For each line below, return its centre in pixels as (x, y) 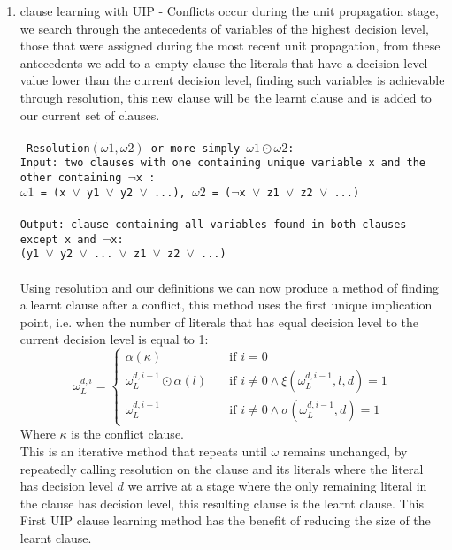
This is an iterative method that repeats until (143, 451)
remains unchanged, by (345, 451)
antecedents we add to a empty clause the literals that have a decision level (224, 62)
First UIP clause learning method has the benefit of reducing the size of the (225, 520)
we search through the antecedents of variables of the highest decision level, (224, 28)
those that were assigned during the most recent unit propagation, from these (230, 46)
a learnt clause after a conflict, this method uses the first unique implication (226, 305)
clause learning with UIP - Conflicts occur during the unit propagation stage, (229, 11)
